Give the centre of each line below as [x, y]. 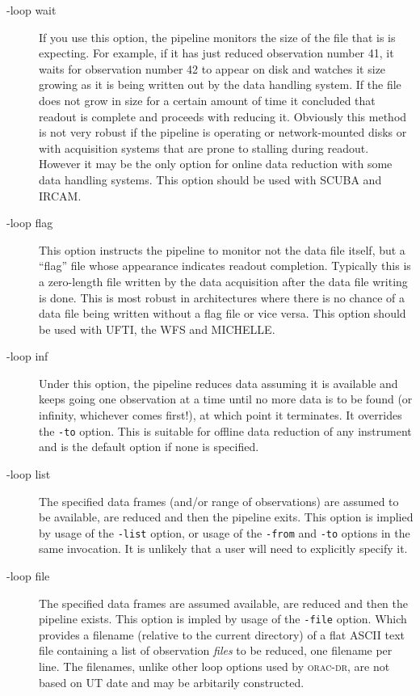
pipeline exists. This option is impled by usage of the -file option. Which [223, 619]
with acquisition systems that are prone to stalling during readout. [204, 148]
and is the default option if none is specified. [149, 447]
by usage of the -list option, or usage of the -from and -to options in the [225, 532]
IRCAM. [60, 195]
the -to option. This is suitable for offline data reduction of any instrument [225, 430]
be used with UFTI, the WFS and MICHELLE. [157, 329]
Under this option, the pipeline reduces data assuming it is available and [218, 383]
